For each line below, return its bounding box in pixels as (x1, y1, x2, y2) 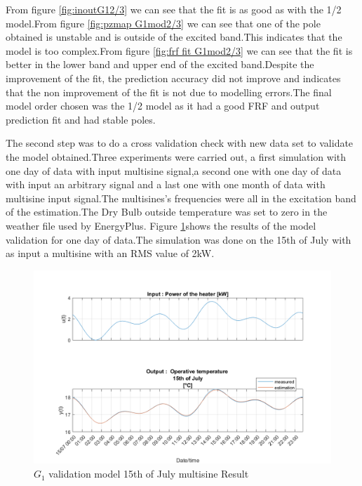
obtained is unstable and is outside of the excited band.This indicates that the (6, 29, 342, 44)
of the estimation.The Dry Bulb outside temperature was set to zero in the (6, 204, 328, 219)
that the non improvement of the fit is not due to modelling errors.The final (6, 84, 332, 99)
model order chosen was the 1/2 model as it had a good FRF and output (6, 98, 320, 113)
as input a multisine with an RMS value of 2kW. (6, 246, 215, 261)
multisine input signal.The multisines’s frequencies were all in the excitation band (6, 190, 356, 205)
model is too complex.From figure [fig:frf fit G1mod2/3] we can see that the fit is (6, 43, 353, 58)
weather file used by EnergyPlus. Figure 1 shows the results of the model (6, 218, 316, 232)
